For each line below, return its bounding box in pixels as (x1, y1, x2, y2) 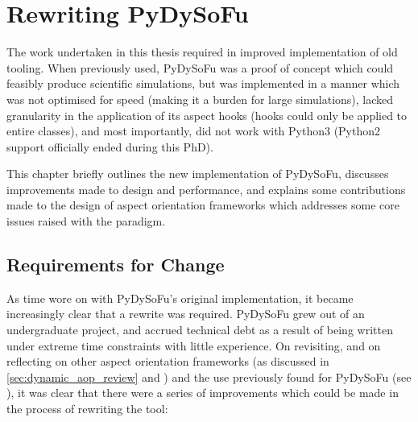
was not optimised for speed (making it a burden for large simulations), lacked (6, 90, 394, 107)
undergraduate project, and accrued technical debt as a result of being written (6, 321, 393, 338)
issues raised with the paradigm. (6, 213, 166, 230)
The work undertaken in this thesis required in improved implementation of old (6, 43, 398, 60)
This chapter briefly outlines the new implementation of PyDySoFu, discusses (6, 165, 389, 182)
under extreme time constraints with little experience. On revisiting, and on (6, 337, 381, 354)
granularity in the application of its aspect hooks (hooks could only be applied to (6, 106, 408, 123)
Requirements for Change (6, 252, 225, 277)
